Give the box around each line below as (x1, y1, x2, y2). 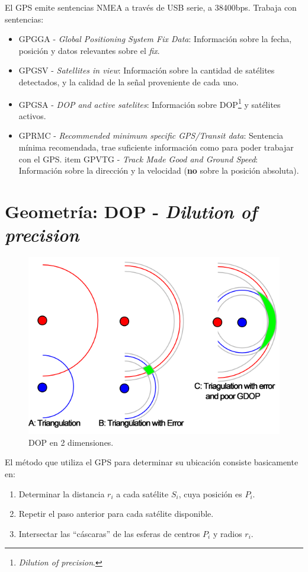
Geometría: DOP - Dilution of (5, 199, 257, 223)
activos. (18, 109, 46, 122)
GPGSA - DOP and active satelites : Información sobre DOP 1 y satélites (18, 96, 281, 110)
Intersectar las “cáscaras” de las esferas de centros (18, 527, 200, 539)
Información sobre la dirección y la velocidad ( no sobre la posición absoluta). (18, 164, 299, 177)
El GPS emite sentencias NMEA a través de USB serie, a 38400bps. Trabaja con (5, 1, 297, 13)
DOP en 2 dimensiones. (28, 436, 114, 448)
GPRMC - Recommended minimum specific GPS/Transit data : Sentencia (18, 129, 284, 142)
